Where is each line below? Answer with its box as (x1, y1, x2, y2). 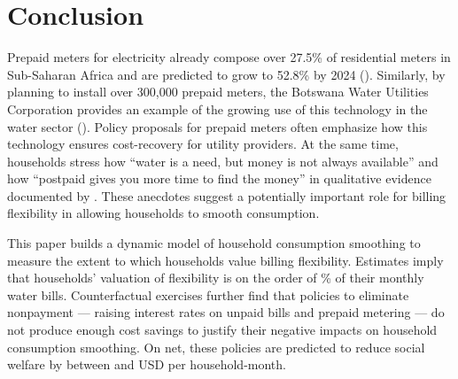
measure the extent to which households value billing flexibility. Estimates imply (7, 251, 444, 269)
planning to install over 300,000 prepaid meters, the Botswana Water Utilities (7, 82, 429, 101)
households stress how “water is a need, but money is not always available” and (7, 151, 439, 170)
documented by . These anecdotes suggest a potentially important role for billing (7, 186, 446, 205)
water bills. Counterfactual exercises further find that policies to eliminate (7, 285, 409, 304)
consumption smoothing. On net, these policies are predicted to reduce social (7, 337, 425, 356)
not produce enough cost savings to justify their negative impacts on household (7, 321, 438, 339)
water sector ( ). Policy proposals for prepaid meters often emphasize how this (7, 117, 428, 135)
